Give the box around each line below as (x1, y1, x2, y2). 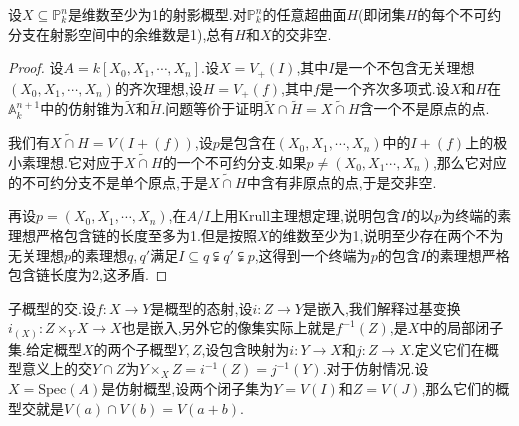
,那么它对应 (432, 151, 507, 172)
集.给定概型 (8, 338, 82, 359)
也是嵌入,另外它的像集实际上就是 (121, 317, 336, 338)
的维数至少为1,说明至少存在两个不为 (268, 224, 504, 245)
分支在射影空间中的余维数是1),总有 (8, 23, 235, 44)
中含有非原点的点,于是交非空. (246, 171, 437, 192)
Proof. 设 (8, 57, 64, 78)
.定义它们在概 (410, 338, 499, 359)
